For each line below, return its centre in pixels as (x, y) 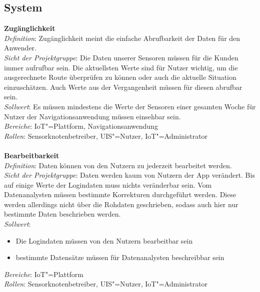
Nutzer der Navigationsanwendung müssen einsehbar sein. (92, 116)
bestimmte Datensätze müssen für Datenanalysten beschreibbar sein (120, 257)
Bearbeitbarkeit (32, 155)
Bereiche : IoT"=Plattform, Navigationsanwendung (81, 126)
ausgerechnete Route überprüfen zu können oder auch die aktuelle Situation (120, 77)
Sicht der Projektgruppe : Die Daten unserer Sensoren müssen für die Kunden (121, 57)
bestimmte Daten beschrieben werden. (62, 214)
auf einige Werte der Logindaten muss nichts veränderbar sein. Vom (108, 184)
